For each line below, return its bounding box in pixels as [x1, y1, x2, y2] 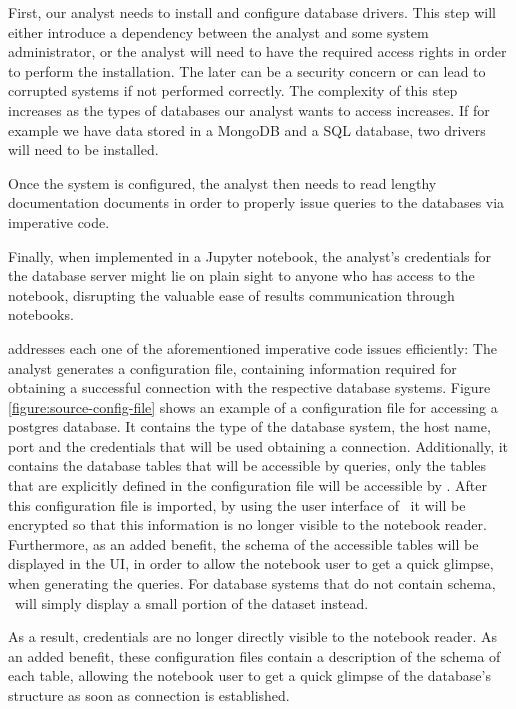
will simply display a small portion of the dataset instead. [14, 592, 369, 613]
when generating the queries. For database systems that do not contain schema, [8, 573, 496, 594]
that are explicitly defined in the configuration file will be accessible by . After [8, 475, 488, 496]
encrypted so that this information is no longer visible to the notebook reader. [8, 514, 487, 535]
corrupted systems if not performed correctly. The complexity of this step [8, 80, 458, 101]
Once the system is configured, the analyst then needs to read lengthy [8, 172, 437, 193]
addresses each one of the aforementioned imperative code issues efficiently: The [8, 337, 497, 358]
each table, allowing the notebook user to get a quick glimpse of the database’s [8, 665, 491, 686]
